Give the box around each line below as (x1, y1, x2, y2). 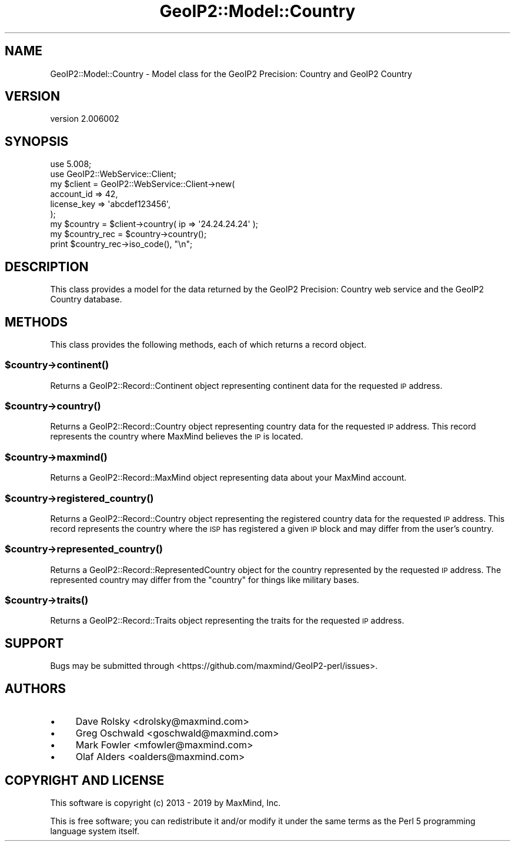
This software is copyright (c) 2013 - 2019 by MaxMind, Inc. (50, 798, 281, 808)
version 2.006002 (50, 114, 119, 124)
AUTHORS (5, 681, 66, 696)
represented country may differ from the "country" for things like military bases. (50, 574, 359, 585)
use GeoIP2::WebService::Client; (50, 169, 176, 179)
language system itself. (50, 826, 139, 836)
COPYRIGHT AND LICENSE (5, 772, 165, 788)
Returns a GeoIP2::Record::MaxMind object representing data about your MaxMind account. (50, 472, 407, 483)
